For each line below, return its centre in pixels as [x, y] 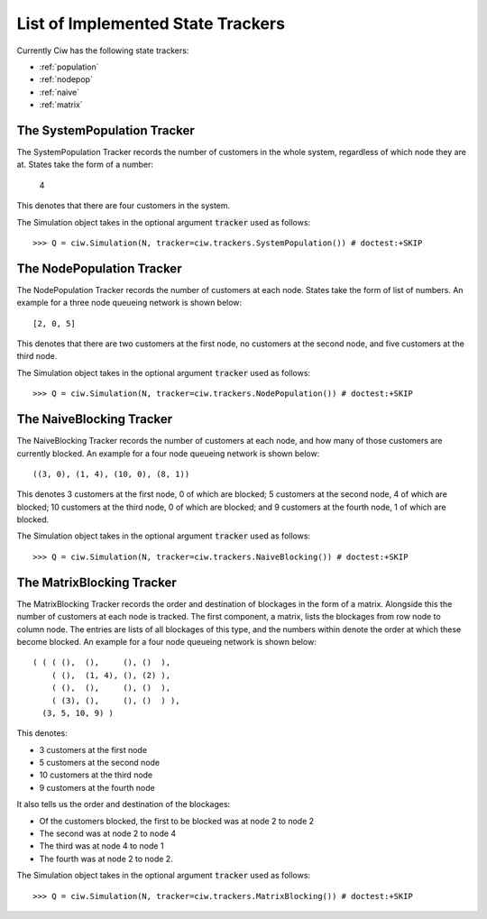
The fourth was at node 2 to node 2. [106, 859]
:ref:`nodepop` [66, 79]
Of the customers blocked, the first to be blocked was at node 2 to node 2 [177, 821]
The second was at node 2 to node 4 [108, 833]
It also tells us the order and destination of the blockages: [124, 804]
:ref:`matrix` [61, 105]
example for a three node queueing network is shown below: [129, 303]
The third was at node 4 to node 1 [101, 846]
